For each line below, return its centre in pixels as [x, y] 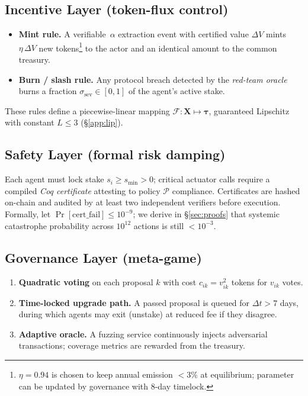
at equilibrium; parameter [247, 374]
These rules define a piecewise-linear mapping [87, 110]
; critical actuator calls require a [211, 179]
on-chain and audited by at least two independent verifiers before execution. [143, 202]
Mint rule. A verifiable [62, 34]
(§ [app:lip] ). [102, 122]
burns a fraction [48, 91]
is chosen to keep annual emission [112, 374]
